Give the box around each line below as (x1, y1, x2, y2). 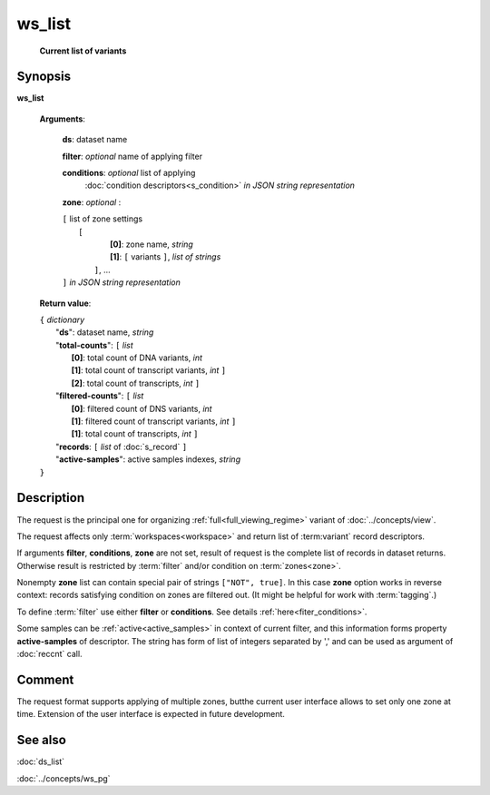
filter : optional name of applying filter (62, 151, 203, 162)
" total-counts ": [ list (55, 339, 133, 350)
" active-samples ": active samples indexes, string (55, 454, 240, 465)
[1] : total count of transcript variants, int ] (71, 365, 227, 376)
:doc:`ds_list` (16, 756, 65, 767)
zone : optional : (62, 196, 122, 208)
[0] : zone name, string (110, 239, 194, 250)
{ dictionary (39, 314, 85, 325)
